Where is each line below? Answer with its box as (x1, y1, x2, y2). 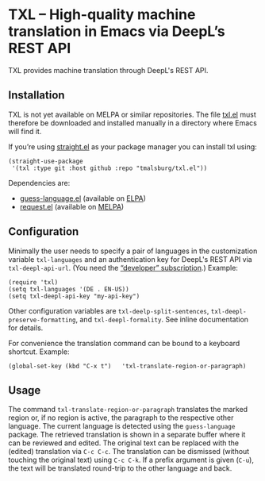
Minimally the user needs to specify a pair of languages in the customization (8, 246, 258, 256)
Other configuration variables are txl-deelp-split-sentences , (8, 306, 209, 315)
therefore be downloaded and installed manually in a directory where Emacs (8, 117, 258, 128)
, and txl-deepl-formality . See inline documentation (75, 314, 248, 324)
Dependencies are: (8, 178, 71, 187)
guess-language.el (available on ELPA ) (19, 193, 147, 203)
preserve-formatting (8, 316, 77, 324)
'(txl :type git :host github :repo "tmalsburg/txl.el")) (11, 164, 208, 172)
